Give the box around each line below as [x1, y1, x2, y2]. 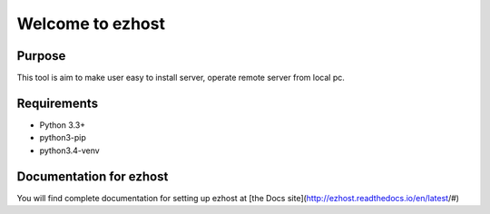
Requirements [16, 95, 99, 111]
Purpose [16, 48, 66, 63]
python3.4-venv [39, 145, 100, 156]
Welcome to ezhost [16, 14, 165, 34]
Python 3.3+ [39, 119, 86, 131]
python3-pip [39, 132, 86, 143]
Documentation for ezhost [16, 169, 169, 184]
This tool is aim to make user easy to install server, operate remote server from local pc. [16, 73, 345, 83]
